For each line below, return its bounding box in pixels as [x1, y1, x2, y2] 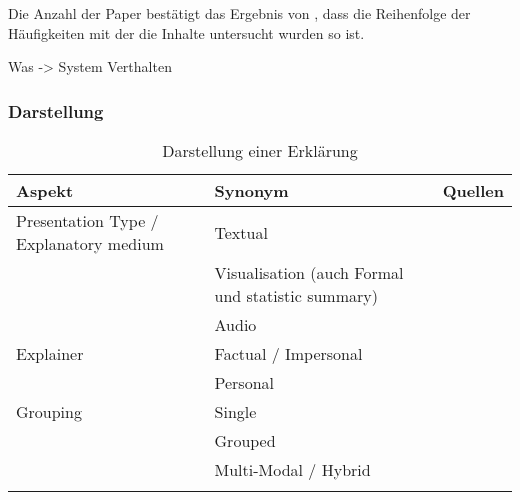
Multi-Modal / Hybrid [214, 458, 371, 481]
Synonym [214, 179, 289, 202]
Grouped [214, 429, 276, 452]
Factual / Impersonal [214, 342, 363, 365]
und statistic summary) [214, 284, 378, 307]
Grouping [16, 400, 82, 423]
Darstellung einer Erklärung [162, 139, 358, 162]
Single [214, 400, 257, 423]
